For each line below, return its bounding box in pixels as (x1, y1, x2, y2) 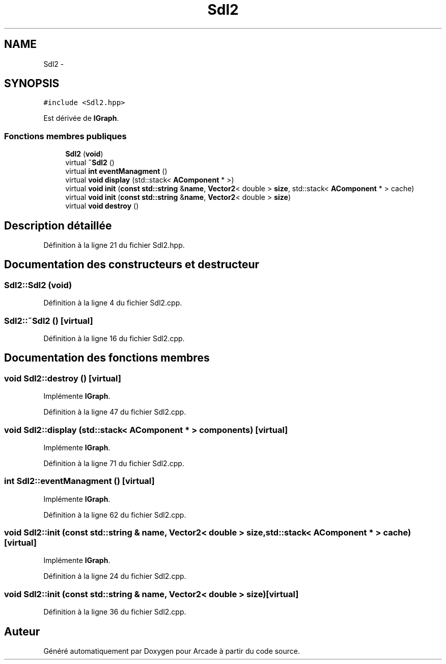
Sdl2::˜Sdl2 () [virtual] (4, 315, 93, 326)
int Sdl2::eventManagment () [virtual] (4, 476, 155, 487)
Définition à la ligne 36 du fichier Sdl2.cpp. (43, 607, 186, 617)
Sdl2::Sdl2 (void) (4, 279, 72, 290)
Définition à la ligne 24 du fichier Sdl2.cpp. (43, 572, 186, 581)
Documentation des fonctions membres (4, 351, 210, 365)
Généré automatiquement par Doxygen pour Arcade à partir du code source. (43, 647, 300, 656)
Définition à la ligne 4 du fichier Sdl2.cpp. (43, 298, 182, 308)
